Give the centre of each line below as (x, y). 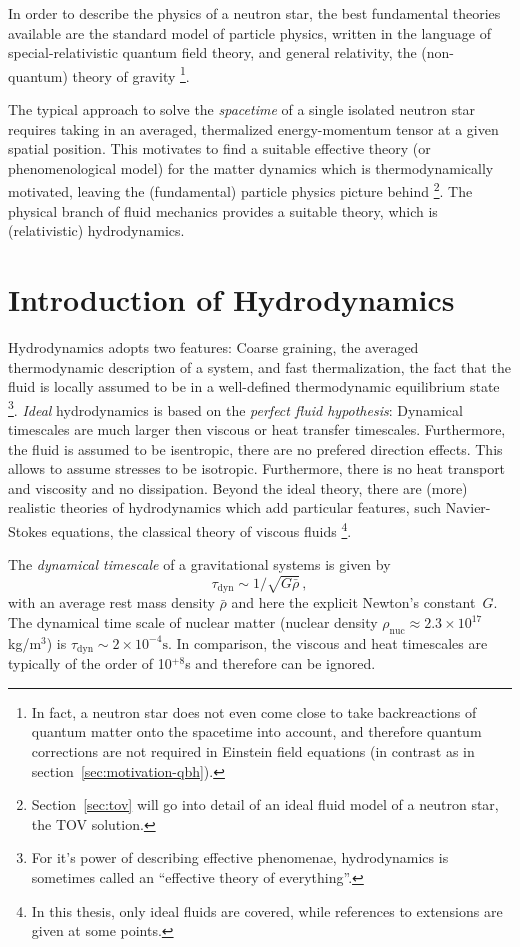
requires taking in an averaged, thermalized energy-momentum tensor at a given (253, 128)
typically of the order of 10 (90, 663)
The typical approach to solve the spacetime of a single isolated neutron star (242, 109)
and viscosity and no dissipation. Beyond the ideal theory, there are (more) (238, 487)
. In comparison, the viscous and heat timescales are (327, 642)
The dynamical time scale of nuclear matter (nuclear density (193, 622)
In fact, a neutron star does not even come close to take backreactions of (254, 711)
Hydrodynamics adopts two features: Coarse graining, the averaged (213, 346)
